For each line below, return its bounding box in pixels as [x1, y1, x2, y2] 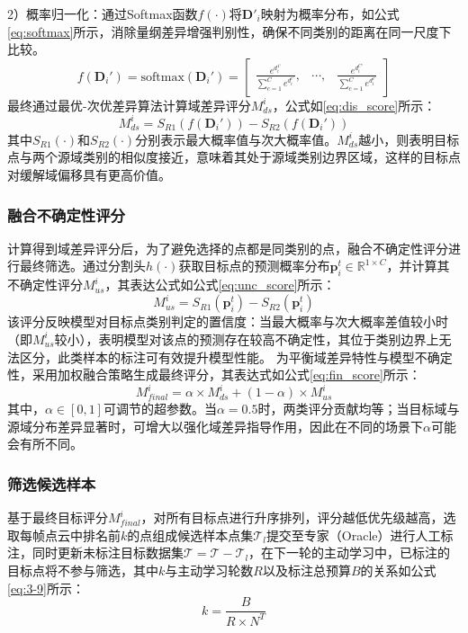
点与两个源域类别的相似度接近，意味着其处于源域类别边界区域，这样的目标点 [7, 147, 461, 166]
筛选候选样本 [7, 472, 96, 495]
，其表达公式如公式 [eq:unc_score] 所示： [104, 275, 336, 294]
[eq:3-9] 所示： [7, 578, 85, 597]
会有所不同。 [7, 434, 83, 453]
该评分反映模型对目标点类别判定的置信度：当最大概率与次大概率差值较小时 [7, 312, 448, 331]
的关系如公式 [360, 561, 436, 580]
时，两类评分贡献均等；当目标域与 [257, 399, 460, 418]
